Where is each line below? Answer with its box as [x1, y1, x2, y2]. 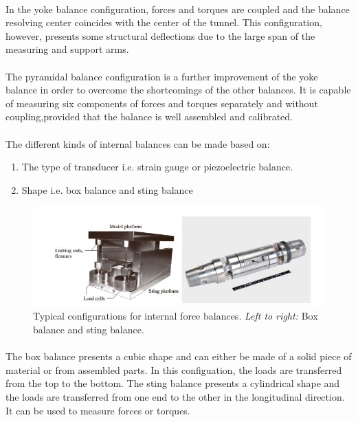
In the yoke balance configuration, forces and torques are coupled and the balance [5, 1, 350, 16]
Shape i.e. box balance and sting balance [21, 182, 193, 197]
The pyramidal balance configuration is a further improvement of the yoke [5, 69, 318, 83]
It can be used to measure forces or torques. [5, 403, 190, 417]
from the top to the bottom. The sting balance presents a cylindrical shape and [5, 376, 340, 390]
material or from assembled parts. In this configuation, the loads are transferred [5, 362, 342, 377]
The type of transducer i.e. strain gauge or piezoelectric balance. [21, 159, 293, 174]
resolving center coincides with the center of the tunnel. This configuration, [5, 15, 322, 30]
